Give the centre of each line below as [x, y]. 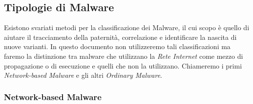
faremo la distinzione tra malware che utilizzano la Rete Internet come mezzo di [124, 56]
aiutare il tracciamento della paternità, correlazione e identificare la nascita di [120, 37]
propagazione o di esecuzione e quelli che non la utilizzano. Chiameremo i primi [123, 65]
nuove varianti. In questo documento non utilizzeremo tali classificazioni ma [117, 46]
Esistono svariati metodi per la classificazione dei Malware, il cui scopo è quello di [127, 27]
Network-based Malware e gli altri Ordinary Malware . [83, 75]
